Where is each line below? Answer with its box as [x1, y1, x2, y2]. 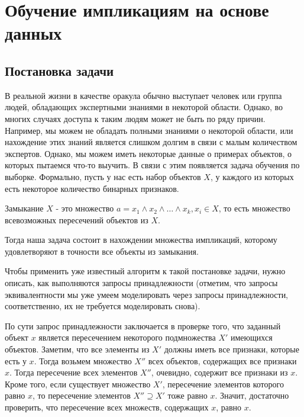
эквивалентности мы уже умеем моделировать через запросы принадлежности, [5, 288, 289, 300]
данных [5, 21, 62, 45]
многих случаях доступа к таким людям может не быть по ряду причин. [5, 112, 266, 124]
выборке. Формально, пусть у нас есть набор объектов [5, 170, 201, 182]
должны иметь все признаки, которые [164, 343, 299, 355]
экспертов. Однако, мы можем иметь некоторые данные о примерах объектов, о [5, 147, 292, 159]
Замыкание [5, 202, 44, 214]
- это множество [56, 202, 114, 214]
